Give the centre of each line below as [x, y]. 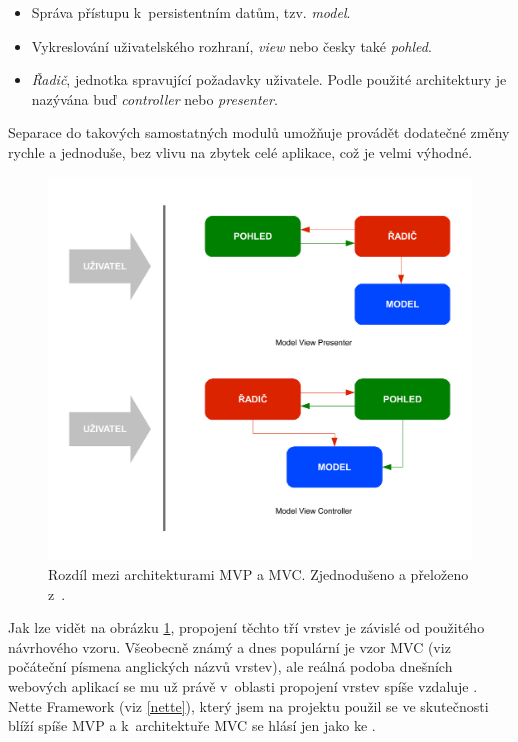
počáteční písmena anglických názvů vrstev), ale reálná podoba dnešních [230, 666]
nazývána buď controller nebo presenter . [154, 98]
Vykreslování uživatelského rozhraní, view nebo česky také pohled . [231, 45]
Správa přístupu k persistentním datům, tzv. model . [191, 12]
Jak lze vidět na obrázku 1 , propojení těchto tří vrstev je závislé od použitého [246, 627]
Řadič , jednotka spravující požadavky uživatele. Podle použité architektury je [269, 79]
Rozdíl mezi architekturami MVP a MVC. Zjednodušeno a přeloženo [258, 573]
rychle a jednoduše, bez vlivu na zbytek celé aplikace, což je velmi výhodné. [240, 151]
